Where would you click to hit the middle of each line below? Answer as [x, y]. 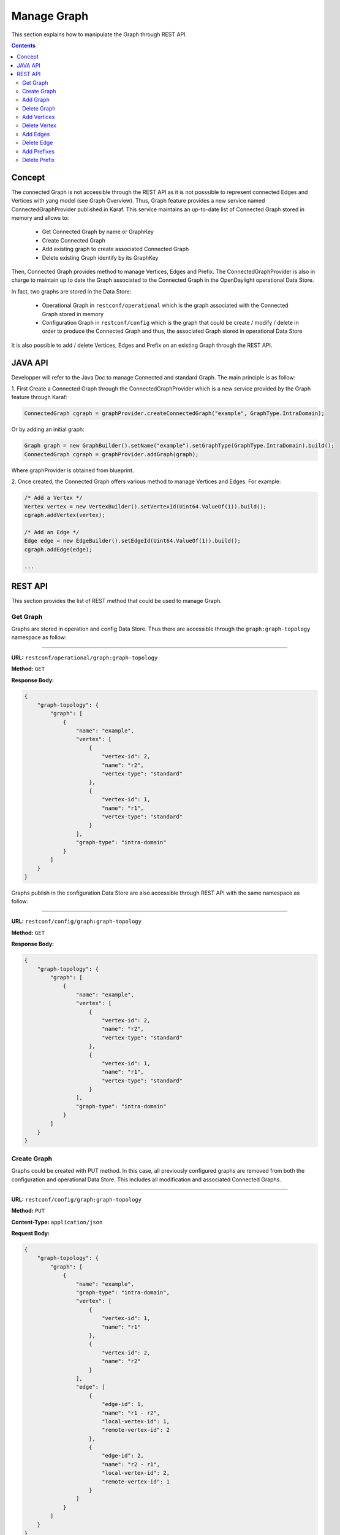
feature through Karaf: [39, 397]
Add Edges [36, 134]
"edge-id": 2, [123, 1456]
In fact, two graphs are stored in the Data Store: [71, 291]
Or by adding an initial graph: [48, 429]
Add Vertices [39, 117]
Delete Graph [39, 108]
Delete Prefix [39, 160]
